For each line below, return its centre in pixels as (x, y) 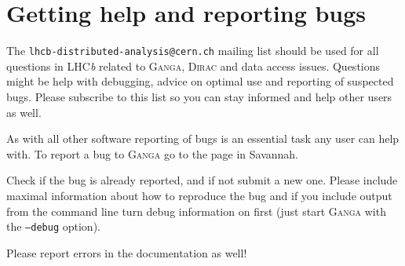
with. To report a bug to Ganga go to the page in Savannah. (153, 153)
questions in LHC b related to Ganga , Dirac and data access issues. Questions (193, 66)
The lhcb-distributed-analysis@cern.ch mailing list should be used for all (193, 51)
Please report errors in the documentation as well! (127, 252)
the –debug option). (53, 226)
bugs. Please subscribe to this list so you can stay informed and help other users (199, 96)
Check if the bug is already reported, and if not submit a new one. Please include (202, 180)
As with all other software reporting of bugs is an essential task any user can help (203, 138)
